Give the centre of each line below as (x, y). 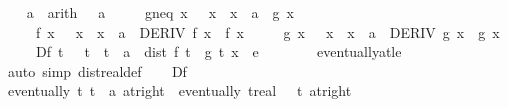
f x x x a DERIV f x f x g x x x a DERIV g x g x (267, 31)
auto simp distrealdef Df (97, 70)
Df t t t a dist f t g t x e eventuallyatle (218, 51)
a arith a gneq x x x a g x (160, 12)
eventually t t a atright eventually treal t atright (179, 90)
